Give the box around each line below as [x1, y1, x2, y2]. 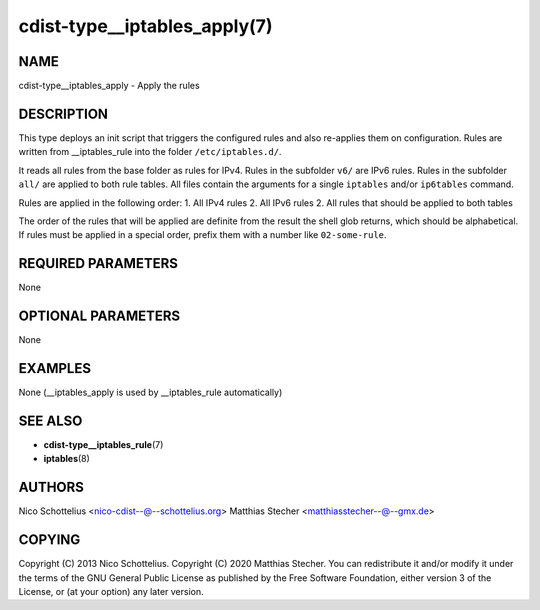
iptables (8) [43, 453, 90, 465]
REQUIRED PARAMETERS [18, 255, 179, 272]
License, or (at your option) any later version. [18, 585, 204, 597]
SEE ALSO [18, 412, 83, 429]
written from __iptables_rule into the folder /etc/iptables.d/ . [18, 146, 282, 158]
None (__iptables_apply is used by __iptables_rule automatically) [18, 386, 283, 399]
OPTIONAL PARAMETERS [18, 308, 181, 325]
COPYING [18, 531, 81, 549]
